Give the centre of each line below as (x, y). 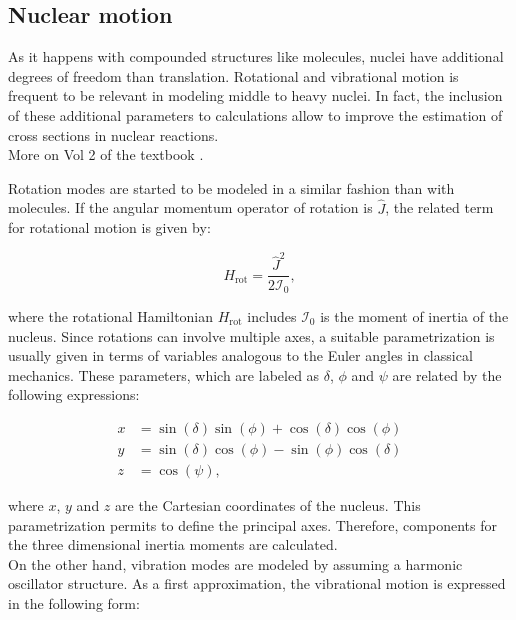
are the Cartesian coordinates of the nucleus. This (268, 505)
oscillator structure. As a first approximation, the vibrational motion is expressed (257, 583)
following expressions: (74, 394)
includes (272, 316)
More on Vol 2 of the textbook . (106, 154)
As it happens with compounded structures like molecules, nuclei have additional (256, 56)
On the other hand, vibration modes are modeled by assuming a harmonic (235, 563)
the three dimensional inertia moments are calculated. (173, 544)
